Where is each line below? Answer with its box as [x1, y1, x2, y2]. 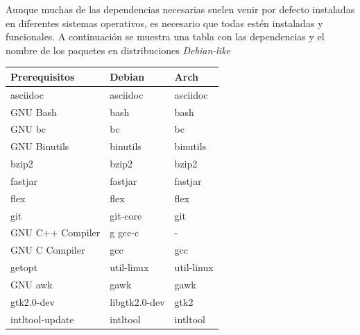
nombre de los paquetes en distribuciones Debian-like [6, 42, 231, 57]
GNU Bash [10, 104, 57, 119]
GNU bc [10, 122, 46, 136]
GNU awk [10, 277, 53, 291]
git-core [110, 208, 142, 222]
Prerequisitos [10, 69, 75, 83]
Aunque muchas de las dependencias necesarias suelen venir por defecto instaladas [6, 2, 355, 16]
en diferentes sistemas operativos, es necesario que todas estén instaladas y [6, 15, 323, 30]
